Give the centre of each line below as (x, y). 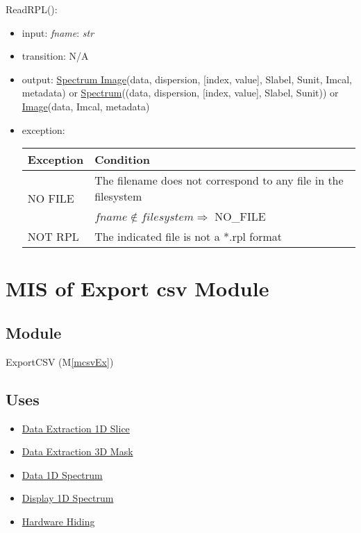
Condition (122, 160)
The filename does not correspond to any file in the (219, 180)
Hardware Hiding (58, 521)
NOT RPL (53, 237)
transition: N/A (55, 56)
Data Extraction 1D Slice (76, 428)
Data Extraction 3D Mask (77, 451)
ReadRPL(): (32, 9)
